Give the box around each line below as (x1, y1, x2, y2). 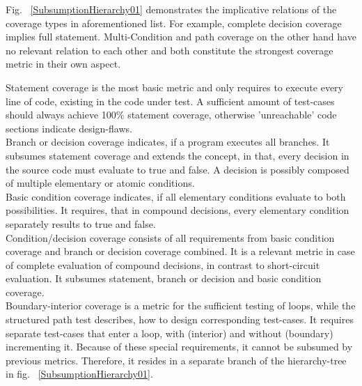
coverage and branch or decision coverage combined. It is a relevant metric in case (6, 244, 355, 258)
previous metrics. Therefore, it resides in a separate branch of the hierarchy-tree (6, 353, 347, 367)
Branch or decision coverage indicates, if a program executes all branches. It (6, 134, 330, 149)
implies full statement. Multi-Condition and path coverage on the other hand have (6, 29, 356, 44)
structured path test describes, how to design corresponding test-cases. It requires (6, 312, 354, 327)
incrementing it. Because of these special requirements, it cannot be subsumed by (6, 339, 353, 354)
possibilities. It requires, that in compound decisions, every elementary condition (6, 203, 349, 217)
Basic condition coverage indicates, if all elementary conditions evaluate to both (6, 189, 346, 203)
